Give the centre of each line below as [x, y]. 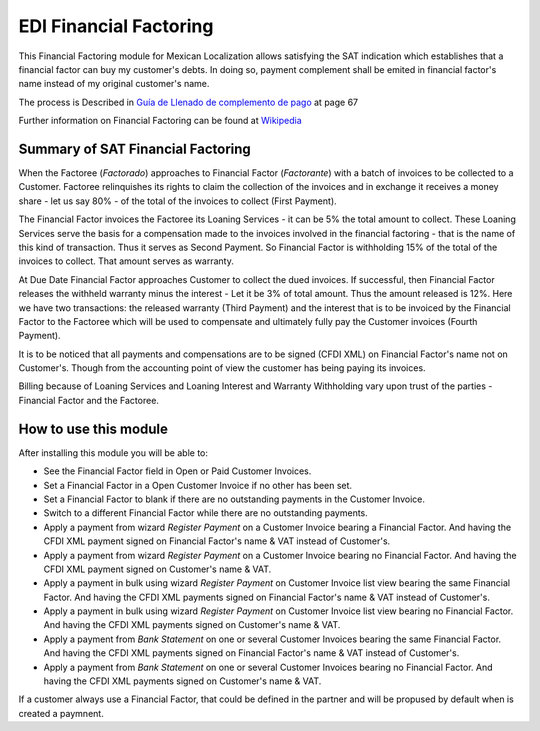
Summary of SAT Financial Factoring [135, 148]
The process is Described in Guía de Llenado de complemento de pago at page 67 [188, 102]
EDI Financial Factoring [116, 26]
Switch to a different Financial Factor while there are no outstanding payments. [206, 513]
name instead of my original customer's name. [114, 84]
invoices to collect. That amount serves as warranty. [126, 261]
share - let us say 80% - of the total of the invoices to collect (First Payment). [177, 201]
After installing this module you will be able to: [113, 452]
